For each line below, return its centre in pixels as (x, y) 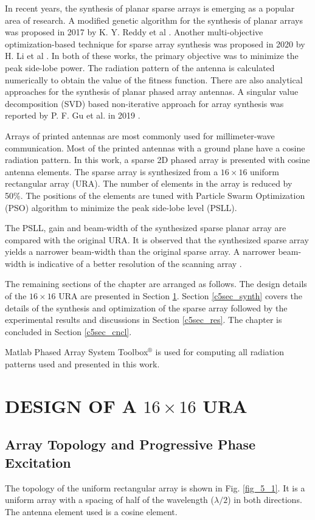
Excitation (38, 462)
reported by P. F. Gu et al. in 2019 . (73, 115)
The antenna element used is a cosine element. (91, 511)
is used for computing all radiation (220, 352)
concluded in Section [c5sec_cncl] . (68, 331)
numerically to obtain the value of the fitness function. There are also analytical (154, 79)
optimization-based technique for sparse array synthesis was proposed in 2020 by (155, 43)
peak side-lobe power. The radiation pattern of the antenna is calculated (140, 67)
